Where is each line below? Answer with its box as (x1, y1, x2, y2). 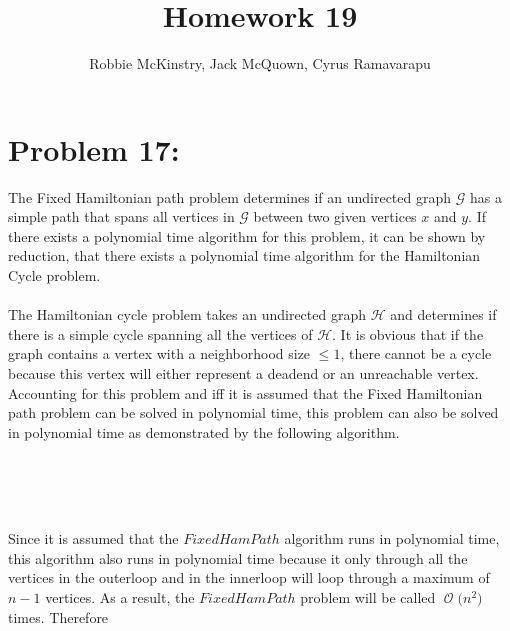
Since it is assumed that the (8, 528, 179, 549)
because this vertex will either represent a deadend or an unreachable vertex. (8, 363, 479, 383)
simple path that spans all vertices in (8, 206, 235, 227)
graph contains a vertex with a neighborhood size (8, 343, 311, 364)
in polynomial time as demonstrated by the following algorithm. (8, 421, 400, 442)
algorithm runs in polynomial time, (284, 528, 500, 549)
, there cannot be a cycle (340, 343, 492, 364)
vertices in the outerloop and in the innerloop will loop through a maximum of (8, 567, 490, 588)
